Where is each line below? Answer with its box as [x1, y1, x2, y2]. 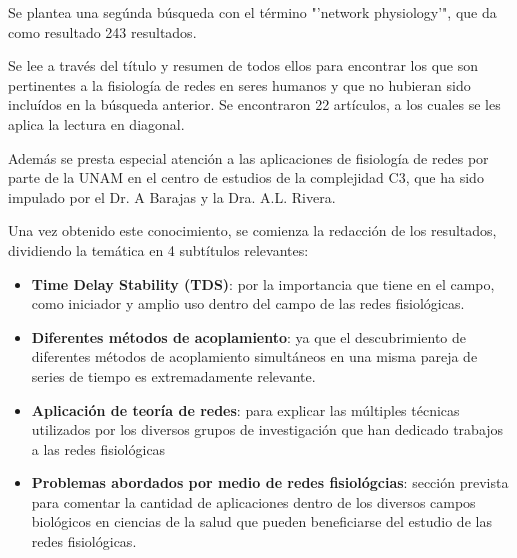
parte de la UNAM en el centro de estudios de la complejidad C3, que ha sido [8, 167, 484, 188]
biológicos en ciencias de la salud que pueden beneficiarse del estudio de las [31, 511, 492, 532]
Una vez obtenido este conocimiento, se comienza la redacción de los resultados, [8, 220, 497, 241]
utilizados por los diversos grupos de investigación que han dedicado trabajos [31, 419, 504, 440]
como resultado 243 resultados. [8, 21, 197, 42]
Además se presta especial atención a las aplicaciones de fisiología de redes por [8, 147, 489, 168]
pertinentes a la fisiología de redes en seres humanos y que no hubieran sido [8, 74, 471, 95]
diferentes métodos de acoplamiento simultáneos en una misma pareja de [31, 346, 478, 367]
